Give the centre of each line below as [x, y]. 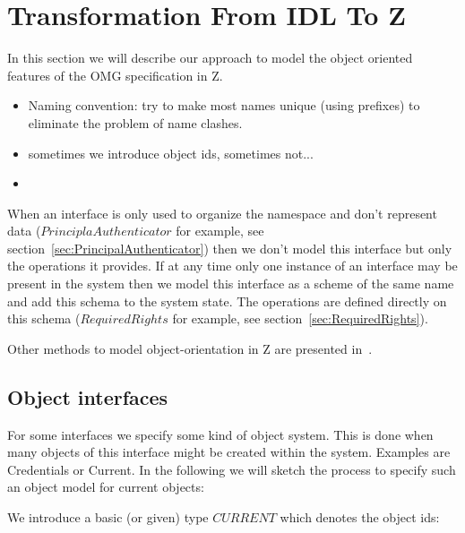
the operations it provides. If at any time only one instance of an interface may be [232, 266]
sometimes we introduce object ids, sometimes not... [171, 153]
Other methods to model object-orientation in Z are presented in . [190, 348]
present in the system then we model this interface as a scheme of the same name [231, 284]
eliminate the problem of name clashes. [135, 122]
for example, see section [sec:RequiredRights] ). [300, 318]
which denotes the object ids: [360, 517]
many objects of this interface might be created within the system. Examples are [229, 452]
